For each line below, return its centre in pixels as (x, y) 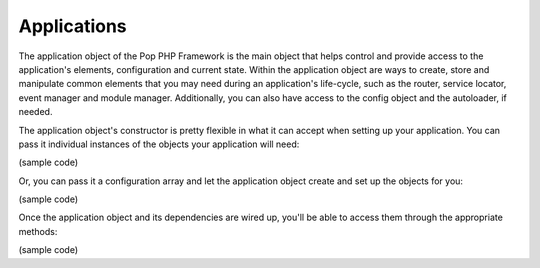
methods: (38, 231)
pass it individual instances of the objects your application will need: (159, 144)
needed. (35, 112)
